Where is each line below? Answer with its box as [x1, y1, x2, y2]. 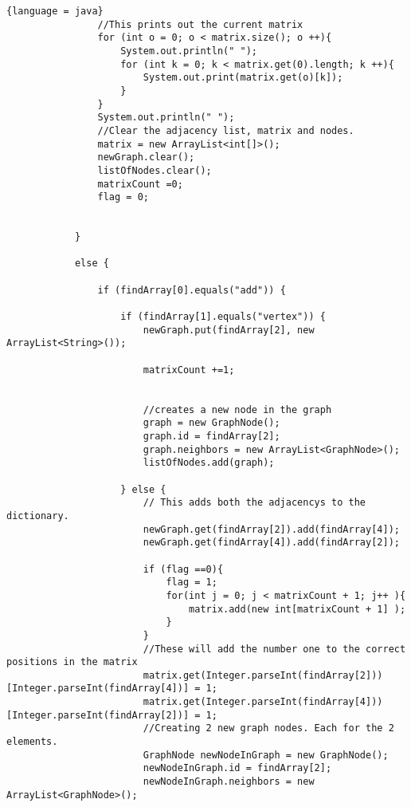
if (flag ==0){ [143, 563, 224, 575]
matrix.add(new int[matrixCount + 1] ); [189, 603, 406, 615]
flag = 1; [166, 577, 217, 589]
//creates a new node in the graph [143, 403, 332, 415]
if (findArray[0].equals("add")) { [97, 284, 286, 296]
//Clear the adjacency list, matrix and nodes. [97, 124, 354, 136]
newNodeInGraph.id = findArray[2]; [143, 762, 332, 774]
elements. [6, 736, 58, 748]
